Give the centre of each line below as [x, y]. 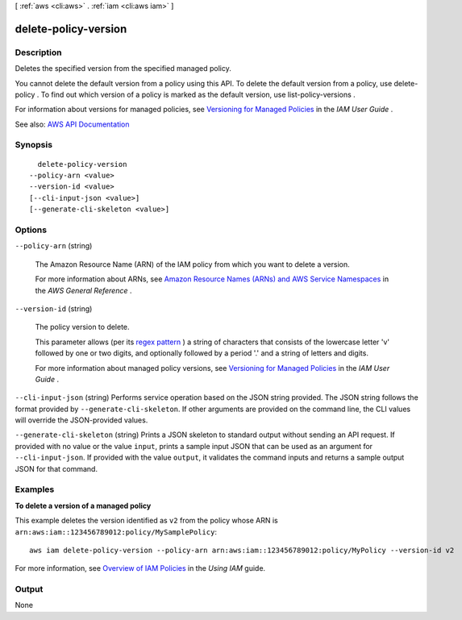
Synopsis [33, 145]
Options [31, 230]
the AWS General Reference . [83, 290]
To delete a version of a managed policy [83, 506]
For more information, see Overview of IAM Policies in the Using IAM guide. [140, 568]
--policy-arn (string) [54, 246]
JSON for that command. [56, 468]
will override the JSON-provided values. [81, 420]
